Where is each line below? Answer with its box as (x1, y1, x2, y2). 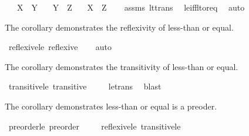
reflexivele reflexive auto (8, 41, 112, 53)
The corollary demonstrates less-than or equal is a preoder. (5, 99, 217, 112)
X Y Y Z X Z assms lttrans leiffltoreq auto (16, 1, 245, 13)
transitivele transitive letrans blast (8, 80, 161, 92)
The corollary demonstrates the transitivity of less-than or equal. (5, 60, 238, 72)
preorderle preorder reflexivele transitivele (8, 120, 181, 132)
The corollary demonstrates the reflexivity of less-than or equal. (5, 21, 234, 33)
